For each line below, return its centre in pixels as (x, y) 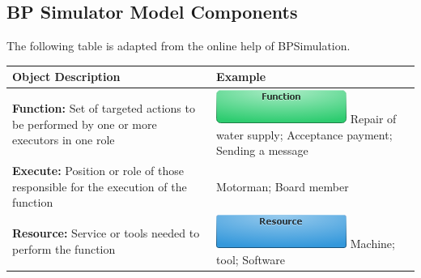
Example (241, 77)
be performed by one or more (85, 124)
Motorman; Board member (283, 186)
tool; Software (251, 259)
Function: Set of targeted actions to (104, 108)
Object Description (66, 77)
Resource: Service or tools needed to (106, 233)
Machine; (372, 244)
